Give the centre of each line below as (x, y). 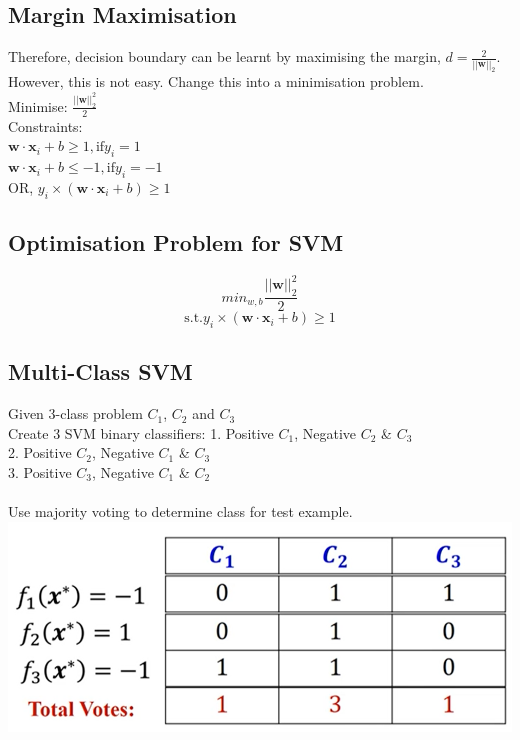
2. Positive (40, 452)
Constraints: (45, 125)
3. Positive (40, 472)
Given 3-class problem (75, 413)
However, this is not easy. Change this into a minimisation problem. (216, 81)
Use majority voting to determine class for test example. (180, 511)
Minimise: (38, 105)
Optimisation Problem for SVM (176, 242)
